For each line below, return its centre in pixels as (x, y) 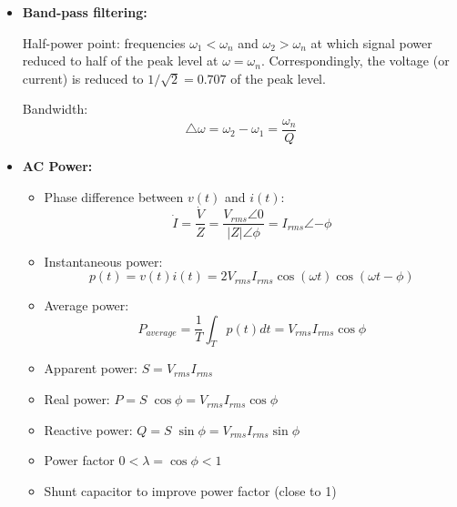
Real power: (77, 399)
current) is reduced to (83, 78)
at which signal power (371, 42)
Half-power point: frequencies (104, 42)
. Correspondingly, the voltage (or (355, 61)
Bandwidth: (55, 109)
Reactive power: (88, 429)
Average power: (86, 305)
